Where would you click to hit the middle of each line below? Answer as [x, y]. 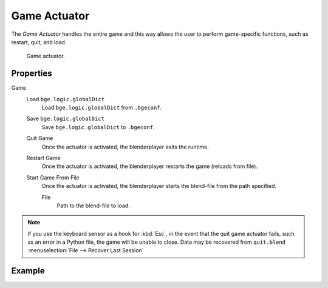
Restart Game [43, 158]
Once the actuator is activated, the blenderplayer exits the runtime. [125, 147]
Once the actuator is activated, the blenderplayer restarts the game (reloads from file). [150, 166]
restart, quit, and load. [39, 42]
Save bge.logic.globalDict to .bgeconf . [98, 127]
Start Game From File [53, 177]
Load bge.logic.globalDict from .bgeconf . [102, 108]
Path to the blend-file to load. [93, 206]
